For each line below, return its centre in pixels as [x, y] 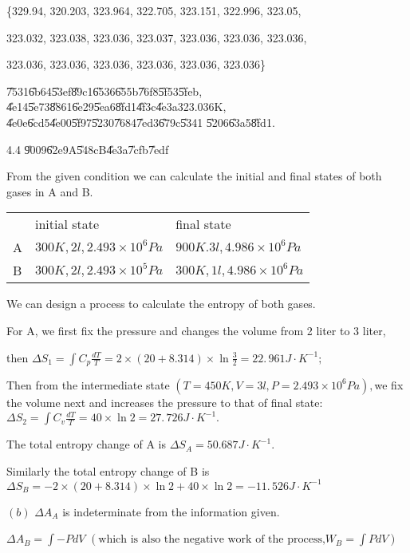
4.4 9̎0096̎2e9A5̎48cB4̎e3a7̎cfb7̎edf [88, 149]
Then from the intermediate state [88, 384]
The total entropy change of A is [86, 444]
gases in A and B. [50, 191]
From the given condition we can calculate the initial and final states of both [194, 176]
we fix [389, 384]
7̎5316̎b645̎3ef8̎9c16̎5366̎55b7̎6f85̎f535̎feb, [104, 91]
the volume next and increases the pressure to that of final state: [165, 402]
